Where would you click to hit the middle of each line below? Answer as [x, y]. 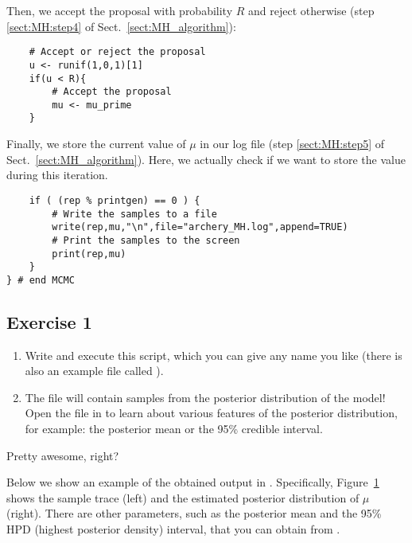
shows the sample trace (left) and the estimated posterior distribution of [183, 497]
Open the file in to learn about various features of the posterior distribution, [211, 413]
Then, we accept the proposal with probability [120, 10]
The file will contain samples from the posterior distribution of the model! [205, 397]
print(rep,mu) [89, 254]
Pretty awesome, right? [63, 455]
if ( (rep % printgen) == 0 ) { [115, 200]
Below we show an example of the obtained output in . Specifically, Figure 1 [193, 482]
